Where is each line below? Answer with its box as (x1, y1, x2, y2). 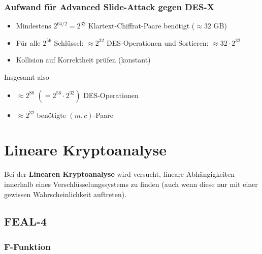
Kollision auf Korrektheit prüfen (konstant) (16, 54, 151, 65)
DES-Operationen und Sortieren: (107, 37, 209, 48)
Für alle (16, 37, 41, 48)
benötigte (37, 109, 66, 120)
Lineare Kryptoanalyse (4, 139, 167, 160)
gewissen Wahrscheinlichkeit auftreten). (4, 188, 127, 199)
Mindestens (16, 20, 51, 31)
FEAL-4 (4, 213, 47, 229)
